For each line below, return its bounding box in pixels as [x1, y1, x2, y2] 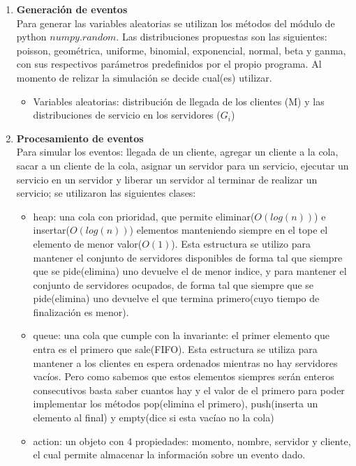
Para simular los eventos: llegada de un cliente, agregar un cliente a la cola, [16, 144, 339, 159]
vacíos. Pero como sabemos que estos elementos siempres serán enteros [33, 369, 334, 384]
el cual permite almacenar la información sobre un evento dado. [33, 447, 306, 462]
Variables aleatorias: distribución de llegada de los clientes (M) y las [33, 93, 325, 108]
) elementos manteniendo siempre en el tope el [129, 223, 328, 237]
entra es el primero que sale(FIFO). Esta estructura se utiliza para [33, 342, 318, 356]
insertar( [33, 223, 70, 237]
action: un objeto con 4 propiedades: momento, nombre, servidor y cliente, [33, 433, 351, 448]
